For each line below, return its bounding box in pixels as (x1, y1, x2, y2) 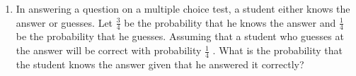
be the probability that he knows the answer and (124, 15, 336, 30)
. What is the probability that (212, 43, 343, 58)
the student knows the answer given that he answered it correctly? (16, 56, 304, 71)
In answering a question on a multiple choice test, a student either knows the (16, 1, 350, 15)
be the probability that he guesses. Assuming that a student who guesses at (16, 29, 344, 44)
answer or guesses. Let (16, 15, 113, 30)
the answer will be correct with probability (16, 43, 202, 58)
